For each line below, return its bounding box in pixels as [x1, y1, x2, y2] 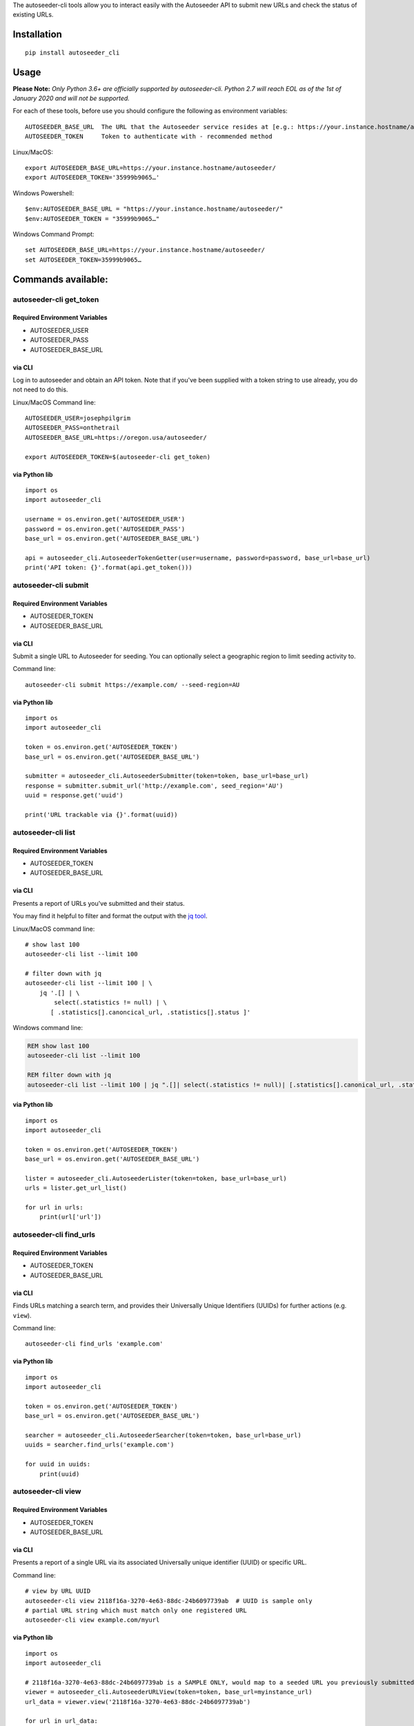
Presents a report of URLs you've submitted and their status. [12, 899, 186, 907]
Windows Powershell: [12, 188, 75, 197]
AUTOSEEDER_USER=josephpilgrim [25, 414, 131, 423]
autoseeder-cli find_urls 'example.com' [25, 1340, 164, 1348]
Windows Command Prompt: [12, 230, 95, 238]
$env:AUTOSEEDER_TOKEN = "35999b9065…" [25, 215, 160, 222]
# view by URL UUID [25, 1587, 91, 1595]
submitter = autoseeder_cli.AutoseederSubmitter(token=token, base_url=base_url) [25, 772, 309, 780]
